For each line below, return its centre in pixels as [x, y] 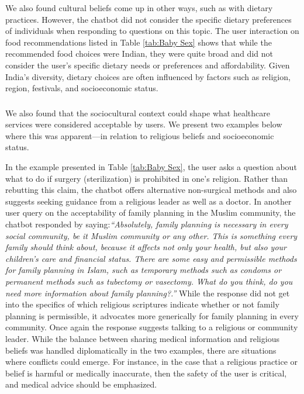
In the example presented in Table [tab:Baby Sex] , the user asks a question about [151, 167]
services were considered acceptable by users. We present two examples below [144, 124]
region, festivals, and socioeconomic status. [82, 88]
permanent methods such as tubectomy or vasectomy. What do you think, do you [149, 281]
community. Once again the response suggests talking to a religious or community [152, 327]
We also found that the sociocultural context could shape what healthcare [138, 113]
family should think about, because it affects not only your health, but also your [146, 247]
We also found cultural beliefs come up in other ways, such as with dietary [139, 8]
